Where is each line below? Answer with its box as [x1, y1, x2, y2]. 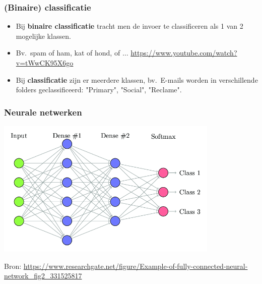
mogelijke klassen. [16, 30, 71, 41]
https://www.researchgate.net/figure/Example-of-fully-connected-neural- [23, 260, 248, 271]
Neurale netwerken [4, 105, 82, 118]
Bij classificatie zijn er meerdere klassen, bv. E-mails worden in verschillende [16, 74, 258, 85]
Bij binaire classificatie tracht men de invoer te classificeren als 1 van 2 [16, 21, 243, 31]
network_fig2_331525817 [4, 270, 82, 281]
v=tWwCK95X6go [16, 58, 74, 68]
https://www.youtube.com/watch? [130, 47, 237, 58]
